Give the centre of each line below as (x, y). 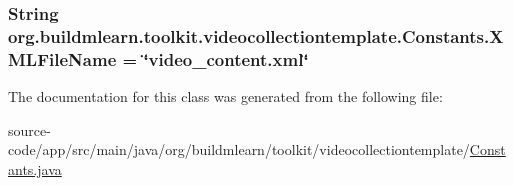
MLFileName (62, 58)
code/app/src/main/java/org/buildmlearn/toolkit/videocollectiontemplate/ (239, 149)
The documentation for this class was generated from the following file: (225, 96)
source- (29, 129)
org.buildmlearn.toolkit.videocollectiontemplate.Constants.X (256, 35)
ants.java (35, 168)
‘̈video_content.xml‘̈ (226, 58)
